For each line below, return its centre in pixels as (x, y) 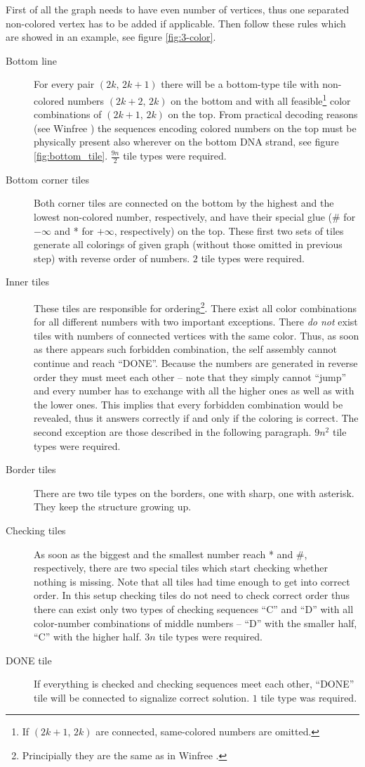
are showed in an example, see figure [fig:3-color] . (111, 37)
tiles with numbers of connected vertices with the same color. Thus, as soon (197, 335)
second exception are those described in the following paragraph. (173, 431)
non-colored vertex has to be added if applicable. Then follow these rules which (176, 23)
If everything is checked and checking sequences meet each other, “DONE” (194, 684)
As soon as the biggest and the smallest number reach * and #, (171, 554)
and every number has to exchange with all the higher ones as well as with (194, 391)
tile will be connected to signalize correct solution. (142, 697)
